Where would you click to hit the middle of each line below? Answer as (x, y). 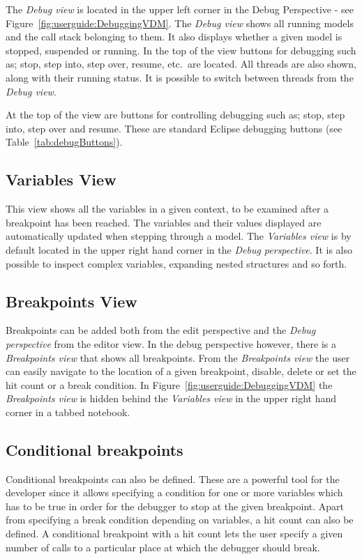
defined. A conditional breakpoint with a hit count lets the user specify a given (174, 534)
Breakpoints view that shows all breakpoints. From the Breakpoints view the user (178, 357)
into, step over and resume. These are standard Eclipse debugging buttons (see (174, 128)
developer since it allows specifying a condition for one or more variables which (174, 492)
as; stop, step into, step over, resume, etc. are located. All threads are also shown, (181, 64)
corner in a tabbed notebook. (68, 412)
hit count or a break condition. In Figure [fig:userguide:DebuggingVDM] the (169, 384)
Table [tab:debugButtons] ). (64, 142)
